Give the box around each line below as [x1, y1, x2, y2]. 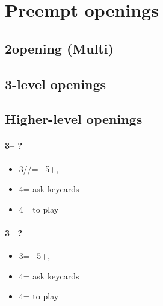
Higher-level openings [5, 110, 143, 128]
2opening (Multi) [5, 39, 114, 57]
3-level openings [5, 74, 106, 93]
